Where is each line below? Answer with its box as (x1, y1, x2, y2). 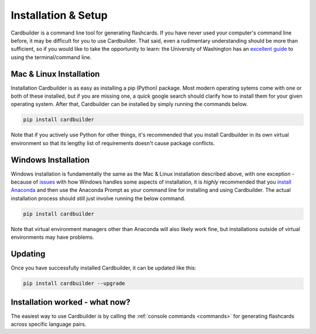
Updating (11, 249, 46, 259)
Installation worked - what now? (11, 297, 131, 307)
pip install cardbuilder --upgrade (23, 280, 125, 287)
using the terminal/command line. (11, 53, 92, 61)
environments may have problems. (11, 234, 94, 241)
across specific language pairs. (11, 321, 87, 328)
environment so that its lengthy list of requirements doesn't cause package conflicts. (11, 139, 215, 146)
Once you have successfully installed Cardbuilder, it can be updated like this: (11, 264, 197, 271)
